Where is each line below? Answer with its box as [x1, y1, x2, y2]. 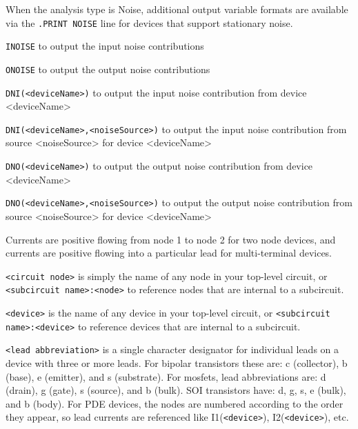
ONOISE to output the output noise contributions [6, 61, 210, 76]
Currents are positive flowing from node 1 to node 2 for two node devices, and [6, 232, 336, 246]
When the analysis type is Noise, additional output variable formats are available [6, 2, 348, 16]
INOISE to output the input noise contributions [6, 39, 204, 53]
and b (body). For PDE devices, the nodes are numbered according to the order [6, 396, 344, 410]
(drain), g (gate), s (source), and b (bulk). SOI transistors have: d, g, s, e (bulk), [6, 383, 346, 397]
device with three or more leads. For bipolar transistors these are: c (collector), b [6, 356, 348, 370]
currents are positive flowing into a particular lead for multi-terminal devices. [6, 246, 332, 260]
